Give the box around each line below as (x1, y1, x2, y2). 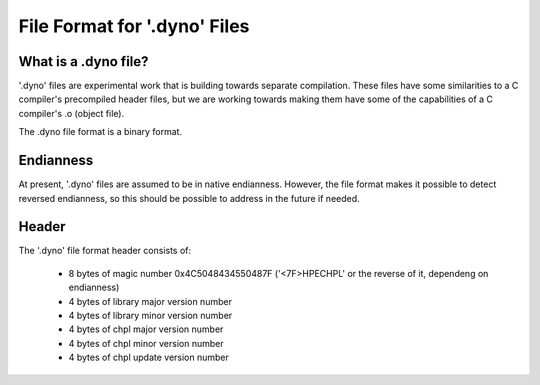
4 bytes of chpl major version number (68, 323, 224, 335)
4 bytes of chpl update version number (68, 351, 230, 364)
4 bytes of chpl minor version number (68, 337, 224, 349)
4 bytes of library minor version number (68, 310, 233, 321)
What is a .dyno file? (18, 53, 149, 70)
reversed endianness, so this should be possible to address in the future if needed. (18, 192, 360, 204)
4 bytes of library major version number (68, 295, 232, 307)
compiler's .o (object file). (18, 107, 125, 119)
